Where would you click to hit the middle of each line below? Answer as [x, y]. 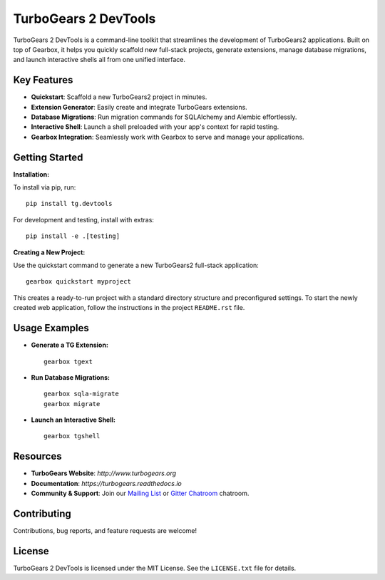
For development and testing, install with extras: [84, 219]
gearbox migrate [72, 404]
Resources [37, 456]
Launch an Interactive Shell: [73, 420]
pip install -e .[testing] [73, 236]
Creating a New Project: [49, 252]
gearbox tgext [68, 361]
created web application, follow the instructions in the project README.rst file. [129, 308]
